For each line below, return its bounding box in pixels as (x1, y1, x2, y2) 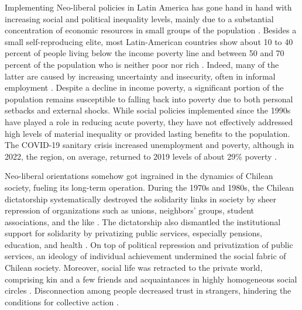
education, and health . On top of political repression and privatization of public (5, 238, 293, 250)
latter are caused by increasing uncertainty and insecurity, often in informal (5, 70, 276, 82)
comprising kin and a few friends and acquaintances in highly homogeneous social (5, 273, 297, 285)
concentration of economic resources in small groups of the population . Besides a (5, 24, 297, 36)
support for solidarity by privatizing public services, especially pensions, (5, 227, 262, 239)
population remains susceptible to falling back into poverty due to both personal (5, 92, 293, 105)
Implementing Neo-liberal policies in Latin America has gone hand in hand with (5, 1, 292, 13)
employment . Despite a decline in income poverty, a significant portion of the (5, 81, 284, 94)
